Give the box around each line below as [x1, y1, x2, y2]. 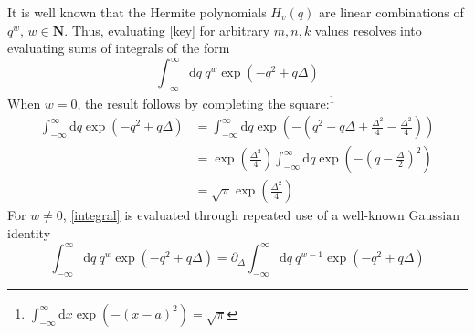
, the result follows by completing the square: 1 [77, 91, 335, 112]
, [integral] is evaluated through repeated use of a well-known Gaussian [62, 205, 459, 225]
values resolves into [314, 20, 422, 39]
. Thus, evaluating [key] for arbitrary [64, 20, 270, 39]
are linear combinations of [318, 3, 464, 21]
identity [7, 224, 51, 243]
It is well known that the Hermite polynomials [7, 3, 267, 21]
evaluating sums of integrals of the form [7, 38, 230, 58]
